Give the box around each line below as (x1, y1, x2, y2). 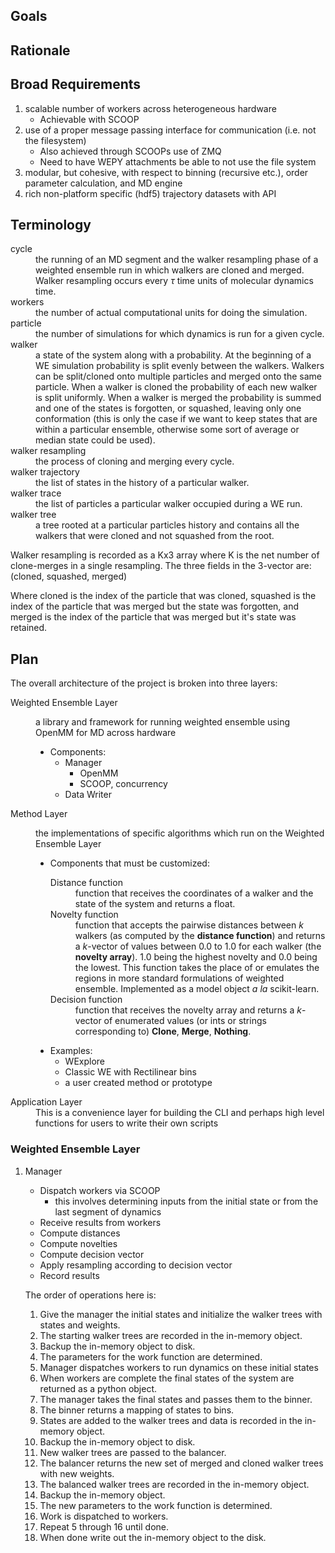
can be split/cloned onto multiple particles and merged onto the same (35, 370, 322, 383)
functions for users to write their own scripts (35, 1117, 219, 1129)
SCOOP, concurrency (79, 778, 168, 790)
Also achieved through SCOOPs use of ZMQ (39, 145, 222, 157)
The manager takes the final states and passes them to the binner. (39, 1393, 313, 1405)
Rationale (10, 42, 71, 59)
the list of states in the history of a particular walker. (35, 477, 250, 489)
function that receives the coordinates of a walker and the (74, 887, 314, 899)
